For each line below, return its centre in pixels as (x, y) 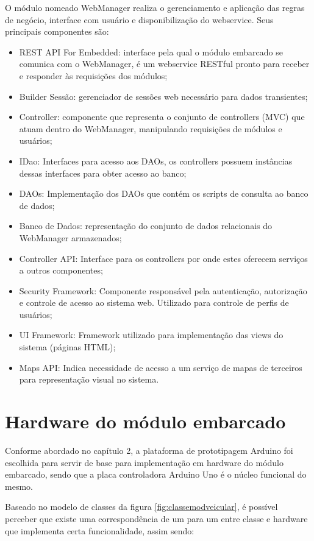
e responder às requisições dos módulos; (93, 75)
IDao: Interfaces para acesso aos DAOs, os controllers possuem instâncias (156, 161)
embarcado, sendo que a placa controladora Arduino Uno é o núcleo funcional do (156, 474)
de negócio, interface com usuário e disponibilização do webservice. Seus (139, 19)
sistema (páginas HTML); (67, 347)
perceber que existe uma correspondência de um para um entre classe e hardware (156, 518)
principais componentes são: (57, 31)
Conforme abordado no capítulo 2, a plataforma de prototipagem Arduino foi (149, 450)
